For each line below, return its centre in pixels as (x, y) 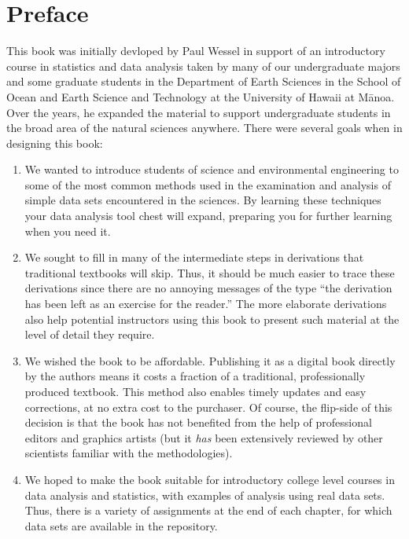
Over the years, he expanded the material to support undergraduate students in (199, 112)
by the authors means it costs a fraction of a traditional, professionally (195, 376)
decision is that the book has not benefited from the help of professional (198, 422)
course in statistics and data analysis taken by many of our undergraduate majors (203, 66)
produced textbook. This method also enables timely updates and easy (195, 391)
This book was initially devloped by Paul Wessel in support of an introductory (196, 51)
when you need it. (68, 231)
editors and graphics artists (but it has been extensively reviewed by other (204, 437)
